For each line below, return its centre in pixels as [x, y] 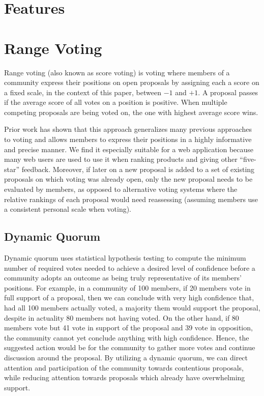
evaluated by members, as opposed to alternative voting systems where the [121, 189]
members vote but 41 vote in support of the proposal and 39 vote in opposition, [128, 328]
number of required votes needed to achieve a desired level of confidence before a [130, 267]
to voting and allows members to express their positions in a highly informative [128, 139]
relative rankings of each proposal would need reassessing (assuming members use [131, 199]
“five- [248, 159]
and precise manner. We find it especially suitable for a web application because [129, 149]
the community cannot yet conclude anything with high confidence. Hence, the [127, 337]
